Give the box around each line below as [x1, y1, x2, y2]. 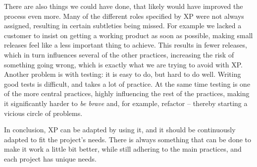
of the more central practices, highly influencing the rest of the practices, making [4, 88, 250, 99]
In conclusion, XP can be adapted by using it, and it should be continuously [4, 124, 236, 135]
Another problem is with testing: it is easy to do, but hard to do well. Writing [4, 69, 241, 79]
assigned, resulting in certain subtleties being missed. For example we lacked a [4, 20, 242, 31]
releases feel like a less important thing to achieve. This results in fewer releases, [4, 40, 247, 50]
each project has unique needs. [4, 153, 97, 164]
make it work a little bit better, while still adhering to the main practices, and [4, 144, 242, 154]
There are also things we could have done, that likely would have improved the [4, 1, 243, 11]
